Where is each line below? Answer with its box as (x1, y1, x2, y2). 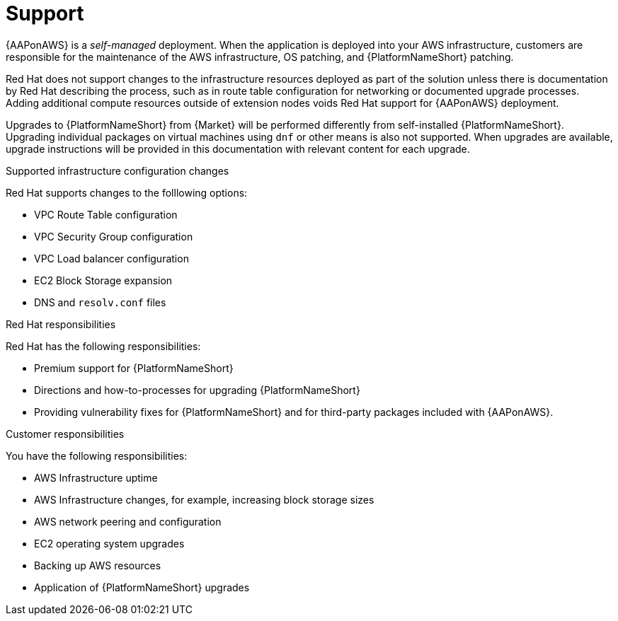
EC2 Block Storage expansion (34, 274, 173, 286)
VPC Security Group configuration (34, 230, 193, 243)
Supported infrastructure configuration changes (6, 164, 229, 177)
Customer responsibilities (6, 427, 125, 440)
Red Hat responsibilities (6, 318, 116, 330)
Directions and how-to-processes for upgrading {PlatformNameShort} (34, 383, 360, 396)
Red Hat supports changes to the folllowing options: (6, 186, 248, 199)
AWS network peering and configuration (34, 515, 222, 528)
